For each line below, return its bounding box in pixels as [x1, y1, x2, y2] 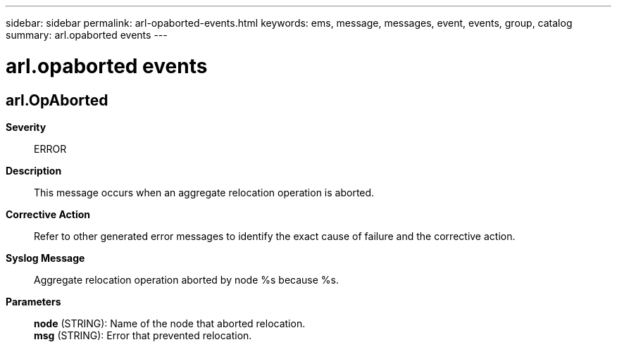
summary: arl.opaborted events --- [6, 29, 168, 41]
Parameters [6, 295, 61, 308]
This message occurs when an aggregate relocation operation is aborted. [34, 186, 375, 198]
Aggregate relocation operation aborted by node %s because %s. [34, 273, 339, 286]
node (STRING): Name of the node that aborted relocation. [34, 317, 306, 329]
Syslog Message [6, 251, 85, 264]
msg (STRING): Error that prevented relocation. [34, 329, 252, 341]
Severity [6, 120, 46, 133]
